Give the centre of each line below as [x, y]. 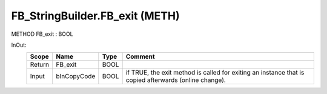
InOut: [19, 45]
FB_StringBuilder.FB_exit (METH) [95, 16]
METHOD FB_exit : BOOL [42, 34]
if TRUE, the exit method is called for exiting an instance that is [215, 73]
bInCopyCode [76, 76]
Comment [140, 56]
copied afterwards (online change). [176, 80]
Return [40, 65]
